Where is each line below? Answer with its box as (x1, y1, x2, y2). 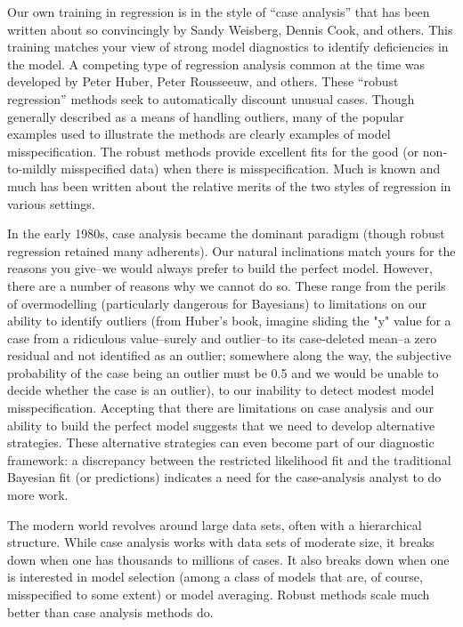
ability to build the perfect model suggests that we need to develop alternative (7, 415, 435, 434)
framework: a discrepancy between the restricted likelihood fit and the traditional (7, 450, 451, 469)
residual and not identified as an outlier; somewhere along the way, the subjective (7, 346, 451, 365)
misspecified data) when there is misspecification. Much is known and (61, 159, 441, 178)
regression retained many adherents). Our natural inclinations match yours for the (7, 241, 456, 260)
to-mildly (7, 159, 57, 178)
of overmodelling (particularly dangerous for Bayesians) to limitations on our (7, 293, 426, 312)
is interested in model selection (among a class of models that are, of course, (7, 567, 423, 586)
